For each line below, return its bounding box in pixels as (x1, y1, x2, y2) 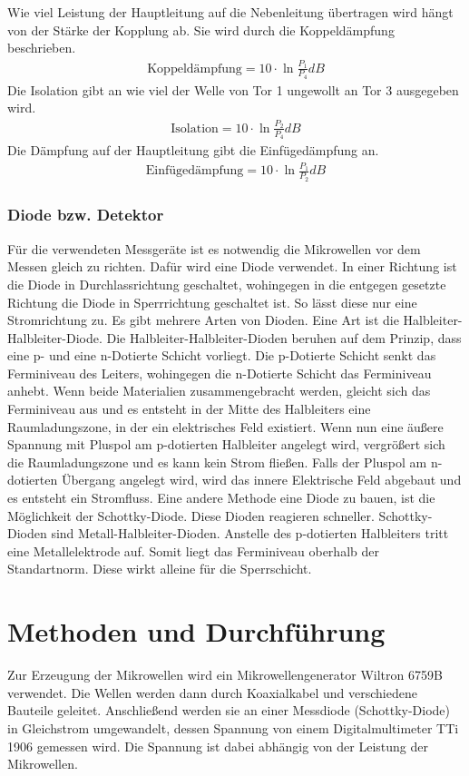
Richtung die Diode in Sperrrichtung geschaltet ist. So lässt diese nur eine (7, 292, 417, 311)
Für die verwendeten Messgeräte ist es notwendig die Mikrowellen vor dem (7, 239, 421, 258)
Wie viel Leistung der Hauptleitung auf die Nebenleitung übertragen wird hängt (7, 3, 454, 21)
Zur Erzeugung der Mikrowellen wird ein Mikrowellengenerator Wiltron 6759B (7, 665, 443, 684)
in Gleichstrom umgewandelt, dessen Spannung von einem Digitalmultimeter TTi (7, 718, 459, 737)
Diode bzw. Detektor (7, 203, 164, 226)
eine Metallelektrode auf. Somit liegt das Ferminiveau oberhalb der (7, 541, 379, 560)
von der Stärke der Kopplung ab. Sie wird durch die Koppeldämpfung (7, 20, 395, 39)
